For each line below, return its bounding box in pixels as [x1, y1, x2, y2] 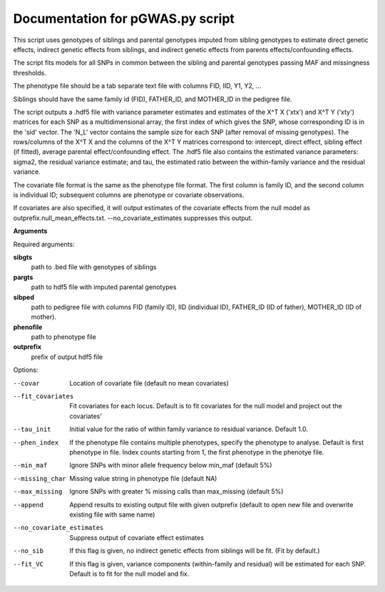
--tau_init [13, 425, 51, 434]
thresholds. [13, 68, 46, 77]
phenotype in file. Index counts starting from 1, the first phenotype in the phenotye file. [69, 448, 324, 456]
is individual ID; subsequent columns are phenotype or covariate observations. [13, 191, 245, 199]
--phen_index [13, 438, 59, 447]
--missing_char [13, 474, 67, 482]
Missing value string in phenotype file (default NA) [69, 474, 217, 482]
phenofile [13, 323, 43, 331]
